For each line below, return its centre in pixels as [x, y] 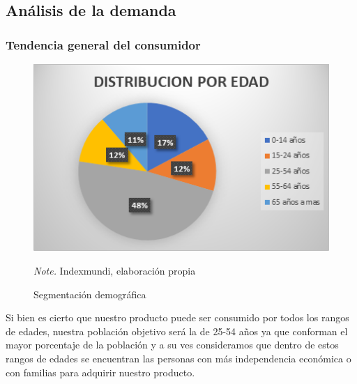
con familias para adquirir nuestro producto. [100, 372]
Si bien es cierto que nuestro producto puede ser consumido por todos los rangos [177, 317]
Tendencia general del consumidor [103, 44]
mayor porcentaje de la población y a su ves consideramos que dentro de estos [172, 345]
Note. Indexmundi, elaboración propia [115, 271]
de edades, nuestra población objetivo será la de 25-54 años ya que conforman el [177, 331]
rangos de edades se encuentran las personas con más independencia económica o [178, 359]
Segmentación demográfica [90, 294]
